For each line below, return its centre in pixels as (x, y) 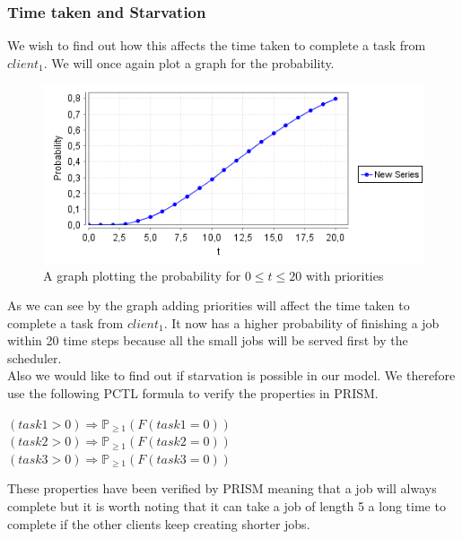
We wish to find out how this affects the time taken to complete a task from (217, 45)
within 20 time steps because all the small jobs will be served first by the (208, 340)
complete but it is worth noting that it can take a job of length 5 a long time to (227, 506)
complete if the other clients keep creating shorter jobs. (159, 523)
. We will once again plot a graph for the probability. (189, 62)
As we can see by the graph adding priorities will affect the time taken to (209, 305)
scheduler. (35, 357)
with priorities (344, 275)
